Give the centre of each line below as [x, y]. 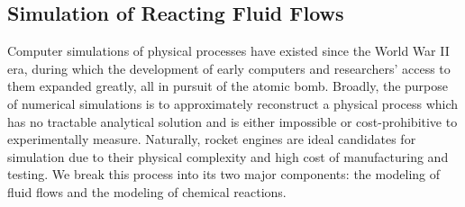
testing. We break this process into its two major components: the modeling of [224, 174]
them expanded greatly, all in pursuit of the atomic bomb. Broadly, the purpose [228, 86]
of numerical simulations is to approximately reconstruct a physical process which [233, 103]
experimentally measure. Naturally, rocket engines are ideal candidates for [212, 139]
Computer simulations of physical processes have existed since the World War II [228, 51]
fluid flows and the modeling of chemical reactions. [147, 191]
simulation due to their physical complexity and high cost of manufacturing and [228, 156]
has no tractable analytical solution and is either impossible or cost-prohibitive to [232, 121]
